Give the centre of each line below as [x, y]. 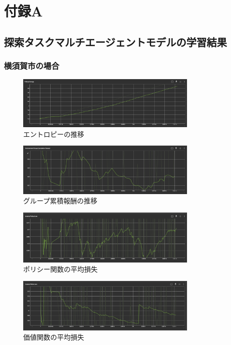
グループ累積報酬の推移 [60, 201]
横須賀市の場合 [32, 66]
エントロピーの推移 [54, 134]
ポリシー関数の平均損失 [60, 269]
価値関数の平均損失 [54, 337]
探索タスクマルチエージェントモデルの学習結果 [115, 41]
